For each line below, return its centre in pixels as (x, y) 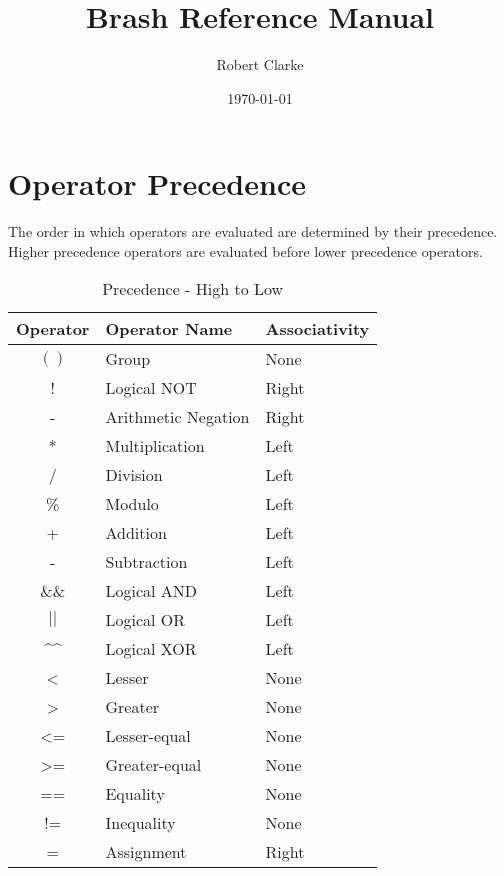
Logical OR (145, 620)
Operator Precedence (157, 183)
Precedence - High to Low (193, 289)
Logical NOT (151, 388)
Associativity (317, 329)
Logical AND (151, 591)
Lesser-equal (148, 736)
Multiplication (155, 446)
